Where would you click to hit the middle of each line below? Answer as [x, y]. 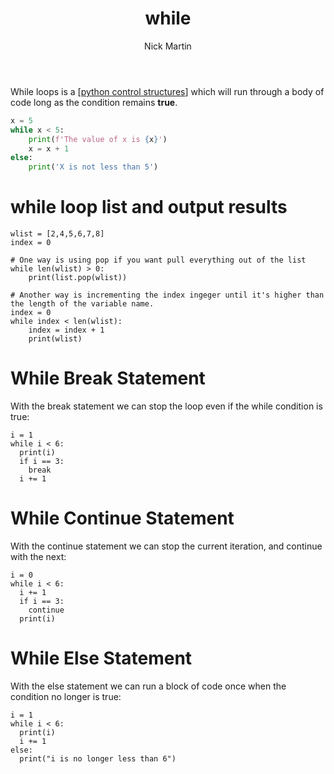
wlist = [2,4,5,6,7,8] [57, 234]
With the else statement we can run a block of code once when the [148, 686]
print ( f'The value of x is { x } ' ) [98, 139]
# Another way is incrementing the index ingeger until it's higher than [167, 295]
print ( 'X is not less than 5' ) [93, 167]
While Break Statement [108, 378]
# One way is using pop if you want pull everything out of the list [158, 260]
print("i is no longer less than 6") [98, 758]
